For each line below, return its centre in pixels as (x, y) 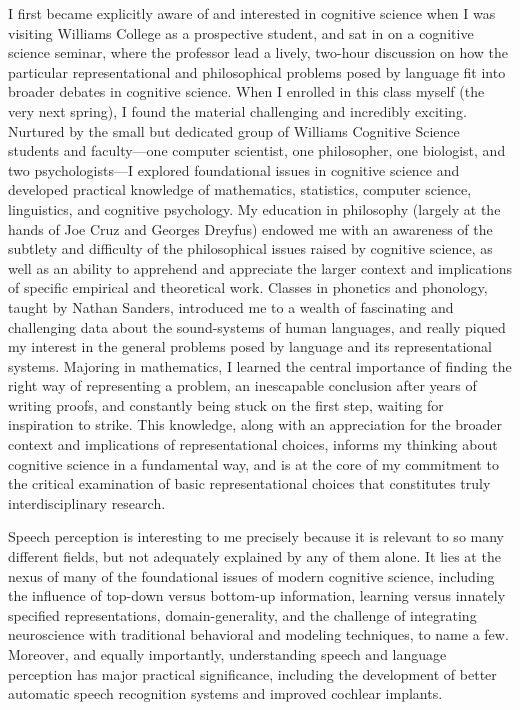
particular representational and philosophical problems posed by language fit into (257, 71)
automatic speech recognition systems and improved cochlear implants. (225, 693)
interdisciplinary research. (87, 502)
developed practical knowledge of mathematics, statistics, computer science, (240, 189)
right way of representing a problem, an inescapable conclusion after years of (242, 385)
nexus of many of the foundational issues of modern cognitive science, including (251, 575)
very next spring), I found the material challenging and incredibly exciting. (237, 110)
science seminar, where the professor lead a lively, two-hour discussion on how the (258, 52)
